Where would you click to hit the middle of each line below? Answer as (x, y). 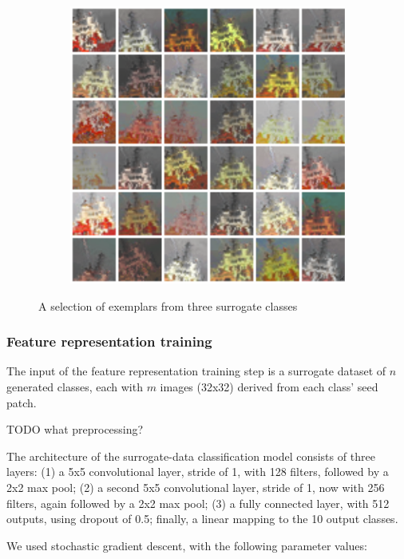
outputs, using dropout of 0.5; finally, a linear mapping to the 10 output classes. (202, 519)
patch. (22, 402)
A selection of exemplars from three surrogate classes (168, 305)
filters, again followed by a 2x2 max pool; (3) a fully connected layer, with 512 (198, 503)
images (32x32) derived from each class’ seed (269, 387)
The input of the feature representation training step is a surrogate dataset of (196, 371)
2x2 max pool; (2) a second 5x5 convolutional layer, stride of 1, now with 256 (196, 488)
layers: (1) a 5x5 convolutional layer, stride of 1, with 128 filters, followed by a (198, 472)
